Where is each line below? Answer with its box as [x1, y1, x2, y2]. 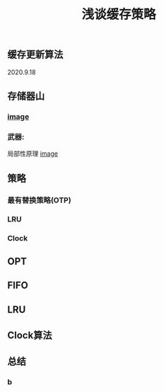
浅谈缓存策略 [81, 6, 156, 23]
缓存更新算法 [7, 49, 64, 61]
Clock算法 [7, 329, 52, 341]
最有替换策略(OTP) [7, 195, 72, 205]
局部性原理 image [7, 149, 59, 158]
